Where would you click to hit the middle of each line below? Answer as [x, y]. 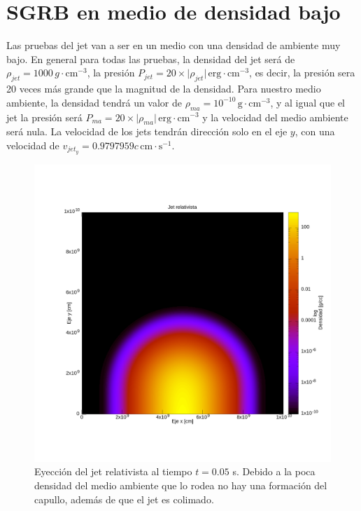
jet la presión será [44, 117]
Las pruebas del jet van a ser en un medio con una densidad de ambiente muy [174, 45]
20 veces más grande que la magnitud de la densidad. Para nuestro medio [164, 89]
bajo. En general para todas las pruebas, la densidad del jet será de [151, 59]
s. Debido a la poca [274, 471]
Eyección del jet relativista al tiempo [113, 471]
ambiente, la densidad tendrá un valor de [94, 102]
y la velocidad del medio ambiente [275, 117]
